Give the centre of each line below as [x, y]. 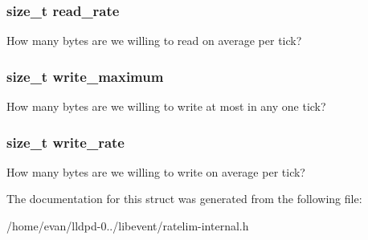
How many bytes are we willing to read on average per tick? [154, 41]
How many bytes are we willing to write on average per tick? [156, 171]
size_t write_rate [65, 142]
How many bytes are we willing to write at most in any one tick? [166, 106]
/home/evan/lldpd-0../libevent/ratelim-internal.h [128, 226]
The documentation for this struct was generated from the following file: [184, 199]
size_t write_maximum [85, 76]
